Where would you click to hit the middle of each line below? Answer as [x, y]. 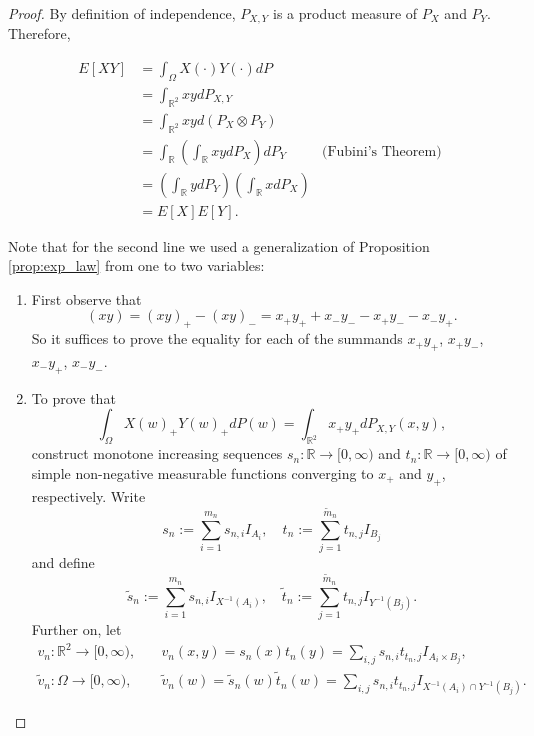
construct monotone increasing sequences [157, 453]
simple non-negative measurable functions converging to [202, 472]
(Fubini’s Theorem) [381, 151]
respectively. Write [88, 495]
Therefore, [39, 33]
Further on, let [76, 628]
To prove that [73, 397]
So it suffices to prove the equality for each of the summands [217, 338]
